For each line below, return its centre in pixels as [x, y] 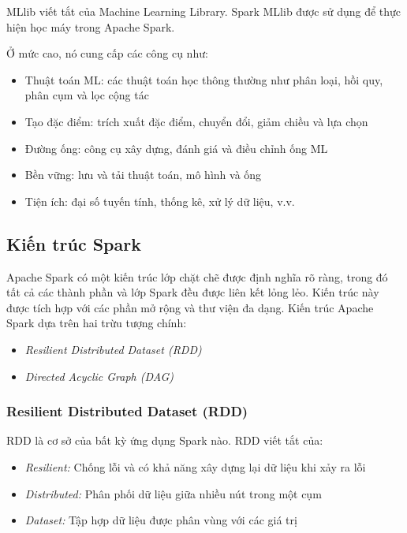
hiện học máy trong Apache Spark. [91, 26]
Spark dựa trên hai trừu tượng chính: [97, 323]
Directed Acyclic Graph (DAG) [99, 376]
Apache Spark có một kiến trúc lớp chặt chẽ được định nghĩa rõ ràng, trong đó [197, 276]
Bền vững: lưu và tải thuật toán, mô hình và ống [143, 175]
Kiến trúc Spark [74, 243]
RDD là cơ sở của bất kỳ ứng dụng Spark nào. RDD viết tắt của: [165, 440]
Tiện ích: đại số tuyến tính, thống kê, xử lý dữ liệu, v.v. [160, 201]
